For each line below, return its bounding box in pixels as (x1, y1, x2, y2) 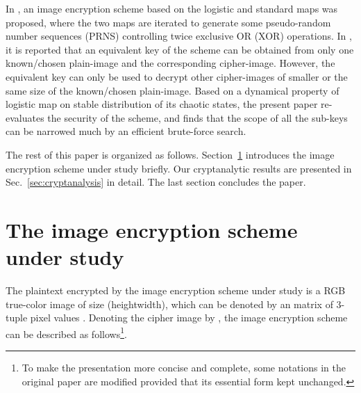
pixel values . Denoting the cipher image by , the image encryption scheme (30, 310, 348, 325)
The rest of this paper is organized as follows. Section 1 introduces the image (6, 147, 335, 161)
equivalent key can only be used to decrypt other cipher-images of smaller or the (6, 69, 348, 83)
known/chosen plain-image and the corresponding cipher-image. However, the (6, 56, 335, 70)
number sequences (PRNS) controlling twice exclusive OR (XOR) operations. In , (6, 29, 352, 43)
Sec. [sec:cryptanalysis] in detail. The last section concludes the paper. (6, 175, 306, 189)
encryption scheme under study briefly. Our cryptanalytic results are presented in (6, 161, 352, 175)
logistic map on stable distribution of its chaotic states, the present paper (6, 97, 318, 111)
